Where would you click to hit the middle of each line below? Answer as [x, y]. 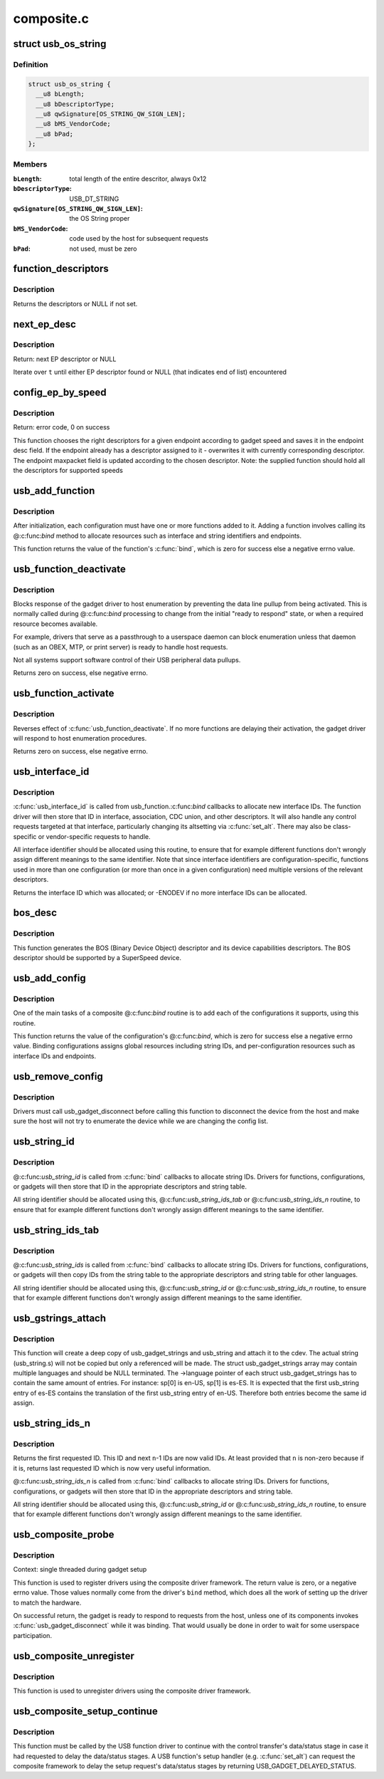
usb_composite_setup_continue [85, 1711]
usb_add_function [54, 490]
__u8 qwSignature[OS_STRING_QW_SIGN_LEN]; [111, 114]
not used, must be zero [103, 249]
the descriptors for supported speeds [68, 470]
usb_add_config [49, 978]
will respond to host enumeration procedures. [80, 738]
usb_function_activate [64, 693]
